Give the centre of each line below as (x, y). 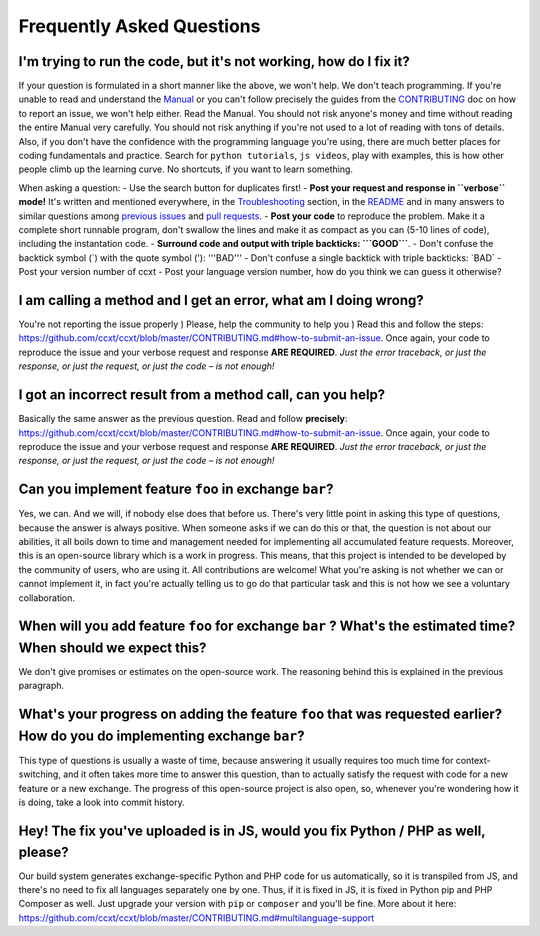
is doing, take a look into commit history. (101, 802)
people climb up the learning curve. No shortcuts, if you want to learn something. (186, 169)
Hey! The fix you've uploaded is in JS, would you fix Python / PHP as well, (252, 830)
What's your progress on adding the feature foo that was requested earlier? (260, 714)
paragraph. (41, 686)
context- (473, 760)
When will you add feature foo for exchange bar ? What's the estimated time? (267, 626)
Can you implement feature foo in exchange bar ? (176, 489)
